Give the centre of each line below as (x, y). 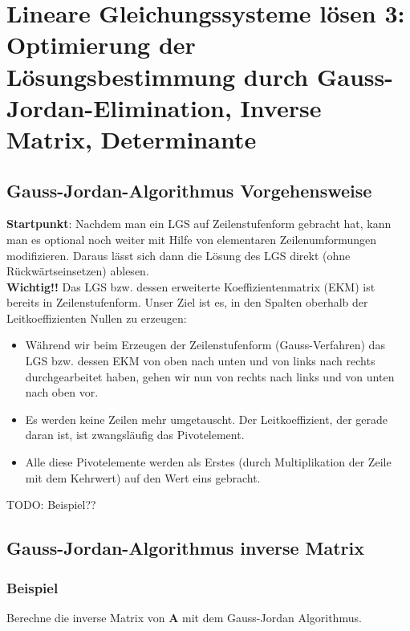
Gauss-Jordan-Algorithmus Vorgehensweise (189, 190)
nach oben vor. (62, 392)
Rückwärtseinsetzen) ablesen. (78, 271)
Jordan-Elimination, (119, 107)
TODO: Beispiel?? (51, 505)
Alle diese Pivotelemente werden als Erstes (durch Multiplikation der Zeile (208, 462)
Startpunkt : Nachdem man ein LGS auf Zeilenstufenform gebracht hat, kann (199, 224)
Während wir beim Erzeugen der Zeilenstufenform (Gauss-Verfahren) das (205, 345)
